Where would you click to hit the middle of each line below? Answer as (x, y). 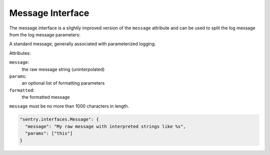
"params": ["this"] (49, 134)
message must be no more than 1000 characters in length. (69, 106)
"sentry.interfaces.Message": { (59, 119)
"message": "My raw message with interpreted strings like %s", (105, 126)
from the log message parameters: (45, 34)
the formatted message (46, 97)
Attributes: (20, 53)
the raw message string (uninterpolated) (63, 69)
